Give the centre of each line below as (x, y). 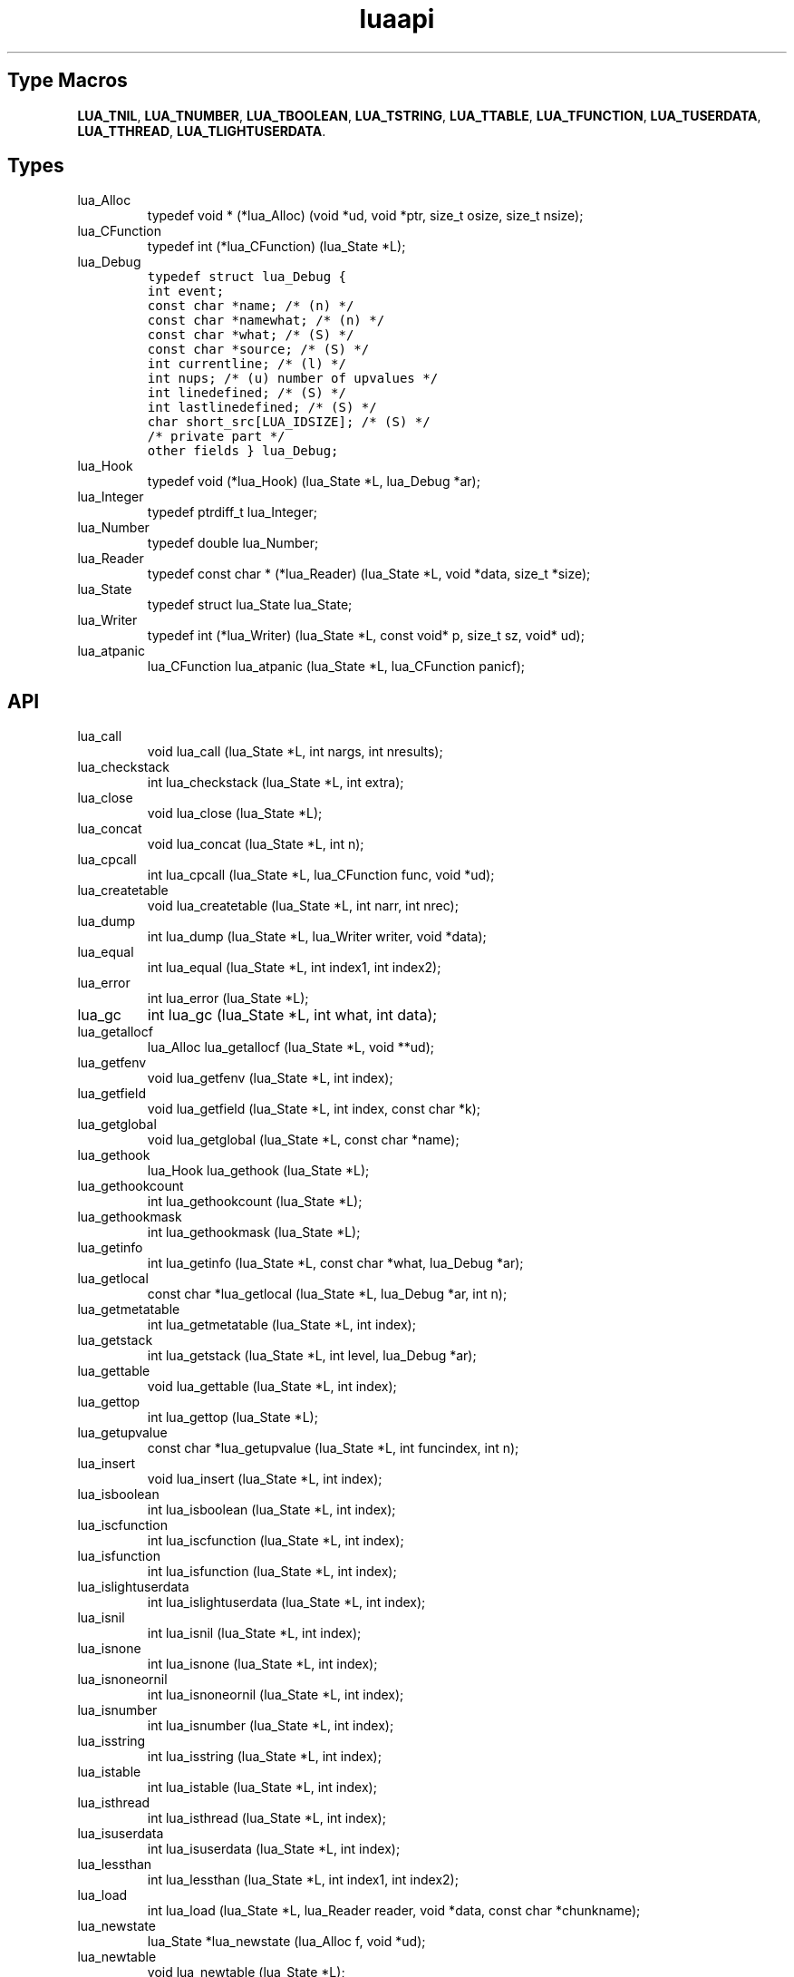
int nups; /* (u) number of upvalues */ (293, 379)
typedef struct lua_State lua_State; (250, 605)
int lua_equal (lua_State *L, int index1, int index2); (294, 968)
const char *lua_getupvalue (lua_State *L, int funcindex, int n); (333, 1448)
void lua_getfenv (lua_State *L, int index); (270, 1078)
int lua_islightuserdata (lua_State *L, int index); (286, 1602)
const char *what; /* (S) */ (251, 335)
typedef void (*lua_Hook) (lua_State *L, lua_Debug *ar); (314, 482)
